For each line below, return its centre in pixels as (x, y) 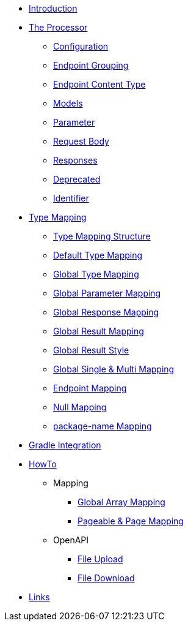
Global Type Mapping (96, 274)
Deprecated (77, 179)
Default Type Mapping (98, 255)
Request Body (81, 141)
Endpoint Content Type (99, 84)
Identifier (71, 198)
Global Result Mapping (99, 331)
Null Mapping (80, 407)
